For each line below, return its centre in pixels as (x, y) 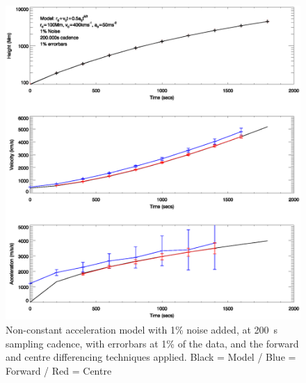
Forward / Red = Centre (59, 370)
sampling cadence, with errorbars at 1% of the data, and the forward (152, 343)
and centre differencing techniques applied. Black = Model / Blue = (151, 357)
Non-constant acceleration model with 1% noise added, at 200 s (142, 329)
